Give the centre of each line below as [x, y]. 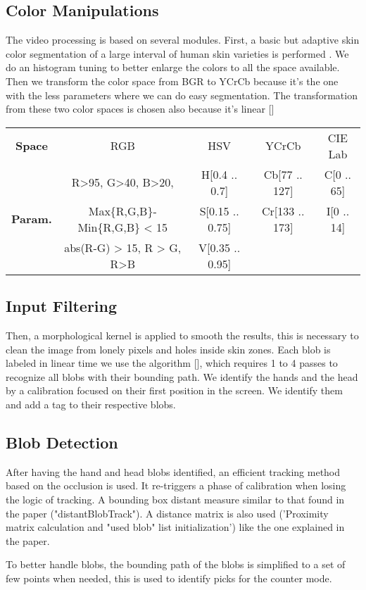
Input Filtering [62, 306]
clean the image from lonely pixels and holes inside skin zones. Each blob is [168, 349]
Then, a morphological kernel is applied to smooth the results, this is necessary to [182, 335]
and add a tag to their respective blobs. [91, 404]
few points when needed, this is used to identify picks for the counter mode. [169, 578]
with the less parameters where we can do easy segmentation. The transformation [182, 95]
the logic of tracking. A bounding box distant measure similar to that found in [175, 499]
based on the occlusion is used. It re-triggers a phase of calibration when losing [176, 485]
